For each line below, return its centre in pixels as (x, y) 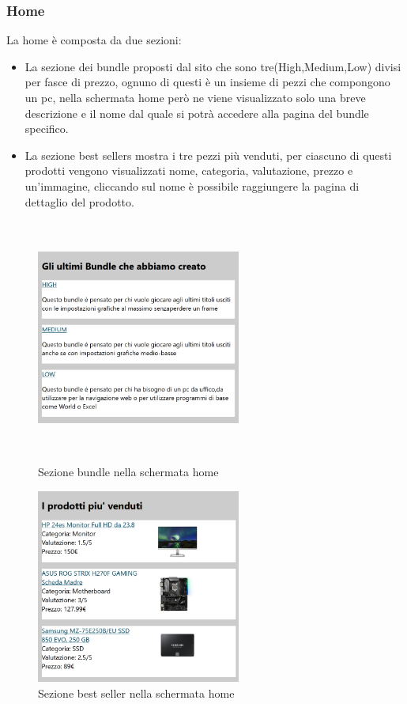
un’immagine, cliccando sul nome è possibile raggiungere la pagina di (192, 185)
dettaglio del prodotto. (79, 201)
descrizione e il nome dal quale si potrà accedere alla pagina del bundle (197, 113)
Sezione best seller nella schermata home (136, 693)
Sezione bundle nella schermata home (128, 472)
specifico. (47, 129)
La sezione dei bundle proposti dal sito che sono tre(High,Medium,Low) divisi (213, 66)
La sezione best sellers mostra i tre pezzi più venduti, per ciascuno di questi (208, 155)
